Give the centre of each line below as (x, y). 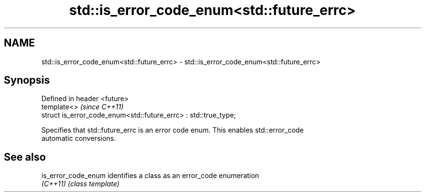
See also (25, 157)
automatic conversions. (79, 138)
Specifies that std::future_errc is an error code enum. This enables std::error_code (173, 130)
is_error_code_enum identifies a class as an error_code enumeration (150, 176)
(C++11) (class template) (81, 184)
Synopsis (27, 80)
